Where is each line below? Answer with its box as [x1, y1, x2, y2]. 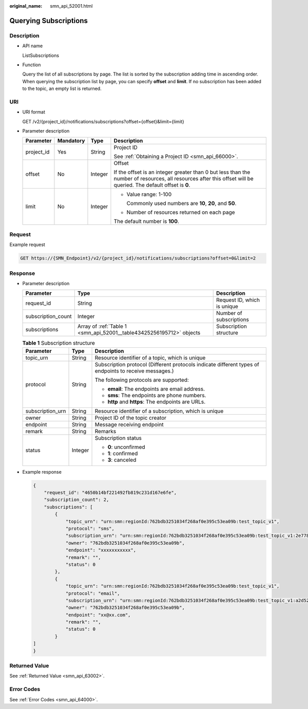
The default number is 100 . [113, 218, 180, 225]
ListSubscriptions [22, 52, 59, 59]
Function [22, 62, 41, 68]
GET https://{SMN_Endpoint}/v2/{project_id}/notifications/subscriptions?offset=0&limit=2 [20, 255, 256, 262]
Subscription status [94, 434, 142, 441]
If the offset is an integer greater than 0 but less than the [113, 169, 251, 176]
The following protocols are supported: [94, 376, 189, 383]
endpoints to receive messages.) [94, 367, 174, 375]
